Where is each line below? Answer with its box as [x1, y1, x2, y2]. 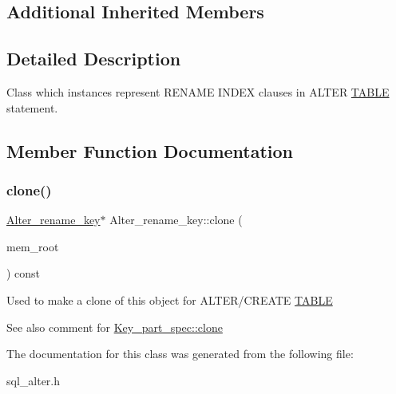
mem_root [6, 238, 59, 254]
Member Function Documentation [6, 138, 294, 163]
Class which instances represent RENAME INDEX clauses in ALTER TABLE [6, 83, 390, 100]
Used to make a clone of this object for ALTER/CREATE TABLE [6, 291, 333, 308]
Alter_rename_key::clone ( [109, 211, 243, 228]
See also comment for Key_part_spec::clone [6, 318, 223, 335]
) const [6, 265, 41, 282]
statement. [6, 99, 58, 116]
